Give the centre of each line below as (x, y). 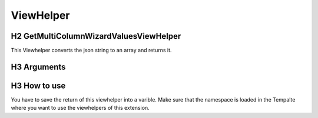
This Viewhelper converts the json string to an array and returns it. (91, 50)
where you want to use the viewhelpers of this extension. (80, 108)
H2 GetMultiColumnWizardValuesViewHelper (96, 36)
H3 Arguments (38, 67)
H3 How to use (38, 85)
